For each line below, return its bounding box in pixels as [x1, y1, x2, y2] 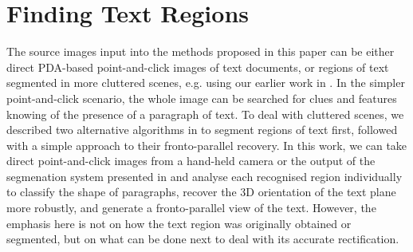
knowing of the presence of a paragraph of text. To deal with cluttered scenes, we [6, 105, 404, 122]
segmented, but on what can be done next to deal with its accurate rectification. [6, 230, 399, 247]
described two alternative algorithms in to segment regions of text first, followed [6, 121, 398, 138]
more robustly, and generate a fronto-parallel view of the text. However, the [6, 199, 376, 216]
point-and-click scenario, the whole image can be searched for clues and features [6, 89, 397, 106]
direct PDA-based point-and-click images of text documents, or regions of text [6, 58, 389, 75]
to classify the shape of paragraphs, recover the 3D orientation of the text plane [6, 183, 396, 200]
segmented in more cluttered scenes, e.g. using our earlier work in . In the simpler [6, 74, 405, 91]
